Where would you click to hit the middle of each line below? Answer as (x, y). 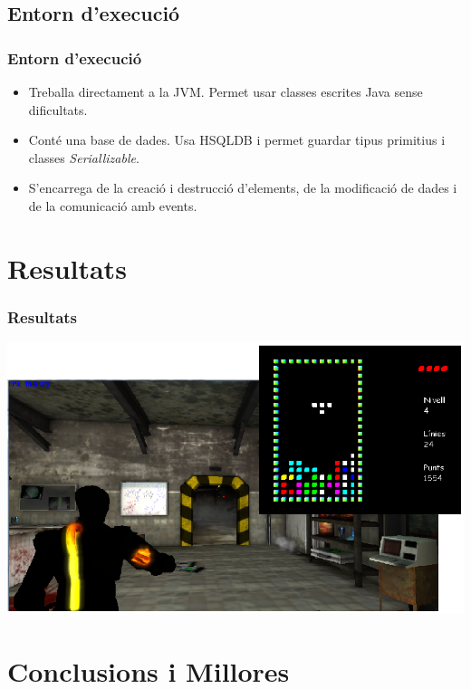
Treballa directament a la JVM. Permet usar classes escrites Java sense (226, 91)
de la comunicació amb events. (113, 205)
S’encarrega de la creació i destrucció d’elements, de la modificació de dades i (243, 188)
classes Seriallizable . (84, 157)
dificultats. (58, 109)
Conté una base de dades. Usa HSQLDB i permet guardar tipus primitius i (237, 140)
